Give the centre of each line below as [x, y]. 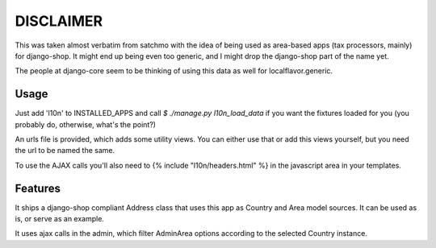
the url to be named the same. [65, 151]
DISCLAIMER [59, 21]
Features [38, 188]
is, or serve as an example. [60, 219]
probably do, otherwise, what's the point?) [86, 124]
